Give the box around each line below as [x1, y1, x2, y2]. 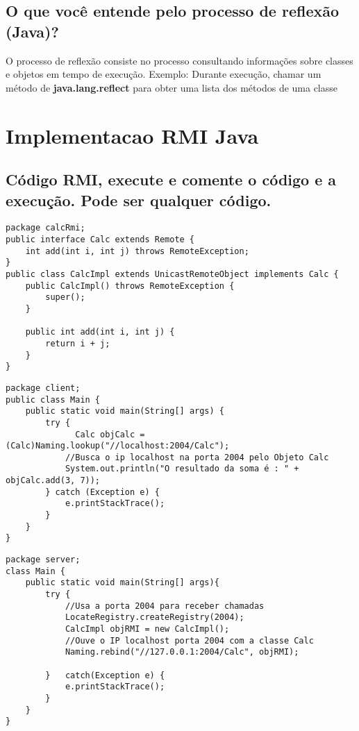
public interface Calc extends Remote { [6, 235, 195, 244]
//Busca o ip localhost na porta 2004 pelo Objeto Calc [65, 452, 329, 462]
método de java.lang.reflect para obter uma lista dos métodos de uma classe [6, 80, 338, 94]
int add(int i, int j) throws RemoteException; [25, 246, 249, 256]
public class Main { [6, 394, 101, 405]
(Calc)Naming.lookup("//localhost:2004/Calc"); [6, 441, 230, 451]
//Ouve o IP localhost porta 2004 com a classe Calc [65, 635, 314, 646]
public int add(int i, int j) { [25, 327, 175, 337]
